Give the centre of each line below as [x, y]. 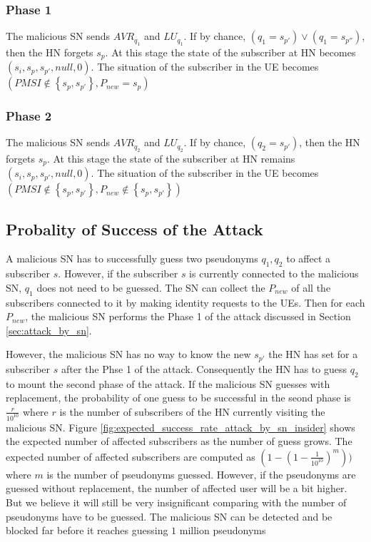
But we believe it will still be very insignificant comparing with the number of [176, 502]
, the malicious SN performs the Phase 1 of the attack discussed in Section [188, 316]
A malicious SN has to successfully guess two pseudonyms [132, 259]
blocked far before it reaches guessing [87, 530]
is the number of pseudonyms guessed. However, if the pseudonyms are [201, 474]
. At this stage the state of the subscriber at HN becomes [230, 52]
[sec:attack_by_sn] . [49, 330]
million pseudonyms [223, 530]
